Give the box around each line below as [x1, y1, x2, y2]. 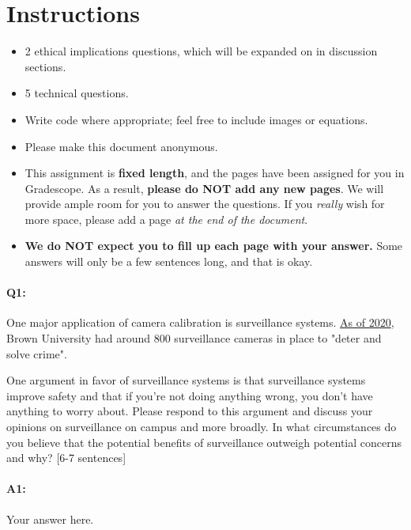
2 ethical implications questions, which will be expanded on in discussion [25, 43, 378, 59]
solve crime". [6, 345, 67, 362]
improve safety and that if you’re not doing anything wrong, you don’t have [6, 387, 373, 403]
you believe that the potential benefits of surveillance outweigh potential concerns [6, 433, 402, 450]
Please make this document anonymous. [25, 138, 218, 154]
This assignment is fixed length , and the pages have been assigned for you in [25, 165, 405, 181]
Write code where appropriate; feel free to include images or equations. [25, 111, 368, 127]
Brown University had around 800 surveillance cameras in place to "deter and [6, 330, 382, 346]
